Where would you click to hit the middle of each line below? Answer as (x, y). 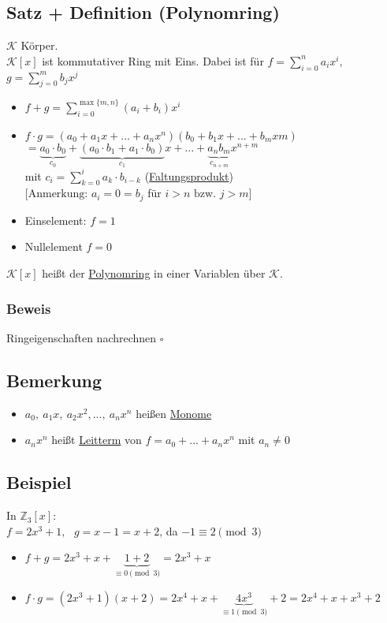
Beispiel (39, 482)
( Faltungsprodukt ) (189, 175)
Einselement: (56, 220)
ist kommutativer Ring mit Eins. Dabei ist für (153, 60)
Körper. (39, 45)
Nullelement (54, 246)
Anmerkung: (58, 194)
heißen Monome (174, 413)
